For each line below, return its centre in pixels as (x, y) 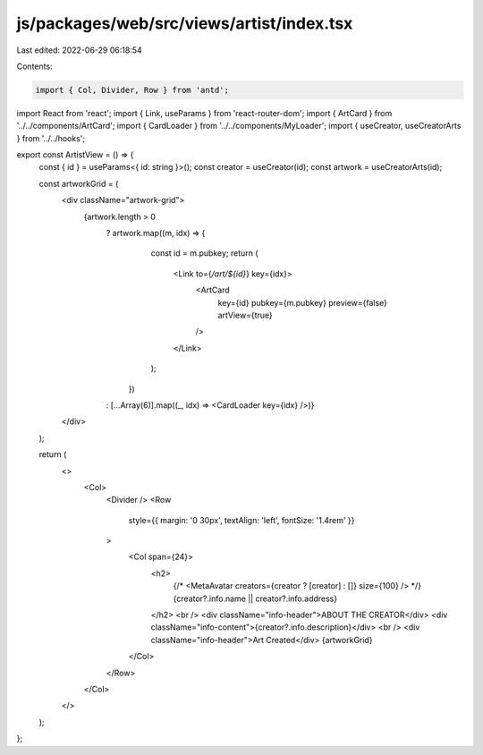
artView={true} (245, 315)
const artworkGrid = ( (79, 183)
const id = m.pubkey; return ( (204, 253)
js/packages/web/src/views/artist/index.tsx (185, 23)
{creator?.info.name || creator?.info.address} (255, 598)
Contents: (34, 66)
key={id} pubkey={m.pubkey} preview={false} (303, 302)
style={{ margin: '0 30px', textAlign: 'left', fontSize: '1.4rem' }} (241, 520)
